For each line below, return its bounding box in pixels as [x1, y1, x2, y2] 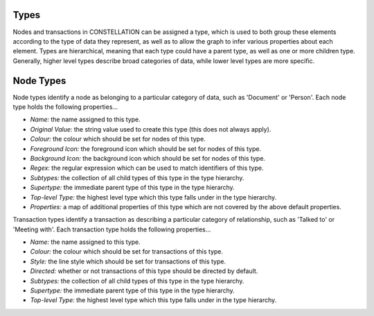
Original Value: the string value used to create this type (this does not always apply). [30, 125, 271, 133]
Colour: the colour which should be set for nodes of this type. [30, 135, 206, 143]
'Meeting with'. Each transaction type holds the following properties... [12, 225, 211, 234]
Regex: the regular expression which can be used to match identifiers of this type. [30, 164, 264, 173]
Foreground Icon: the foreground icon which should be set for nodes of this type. [30, 144, 262, 152]
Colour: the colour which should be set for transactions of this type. [30, 247, 224, 256]
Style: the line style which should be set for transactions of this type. [30, 257, 226, 265]
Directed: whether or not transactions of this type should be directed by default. [30, 267, 258, 275]
